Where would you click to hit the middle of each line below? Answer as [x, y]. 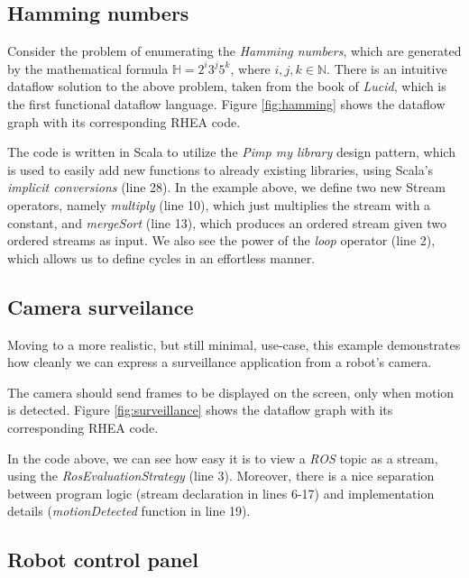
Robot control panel [103, 560]
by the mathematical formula [88, 68]
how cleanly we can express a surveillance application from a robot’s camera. [220, 362]
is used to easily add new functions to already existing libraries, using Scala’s [221, 169]
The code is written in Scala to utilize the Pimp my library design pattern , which [231, 152]
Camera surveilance [101, 306]
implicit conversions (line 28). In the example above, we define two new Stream [226, 187]
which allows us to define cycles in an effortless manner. [161, 257]
